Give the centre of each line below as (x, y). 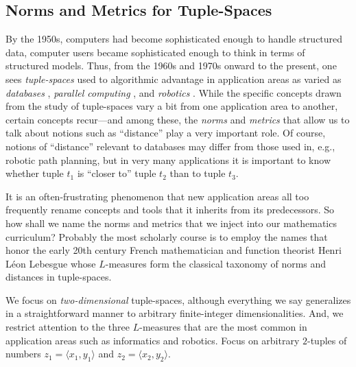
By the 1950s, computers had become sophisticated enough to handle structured (174, 39)
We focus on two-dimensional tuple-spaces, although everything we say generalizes (178, 299)
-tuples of (327, 340)
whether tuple (35, 173)
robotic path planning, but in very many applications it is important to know (168, 159)
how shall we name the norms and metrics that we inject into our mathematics (171, 223)
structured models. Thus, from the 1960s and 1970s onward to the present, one (171, 66)
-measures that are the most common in (223, 327)
